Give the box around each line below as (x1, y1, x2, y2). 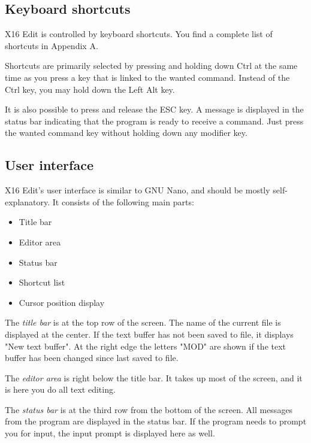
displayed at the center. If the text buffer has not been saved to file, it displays (5, 327, 294, 340)
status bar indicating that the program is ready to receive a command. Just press (5, 114, 304, 127)
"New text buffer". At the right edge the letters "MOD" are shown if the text (5, 339, 286, 352)
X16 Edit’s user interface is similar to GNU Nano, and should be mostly (5, 184, 270, 196)
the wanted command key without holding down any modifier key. (5, 126, 247, 139)
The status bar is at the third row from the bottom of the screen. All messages (5, 403, 293, 415)
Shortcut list (19, 276, 65, 289)
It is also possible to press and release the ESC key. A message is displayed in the (5, 103, 304, 116)
